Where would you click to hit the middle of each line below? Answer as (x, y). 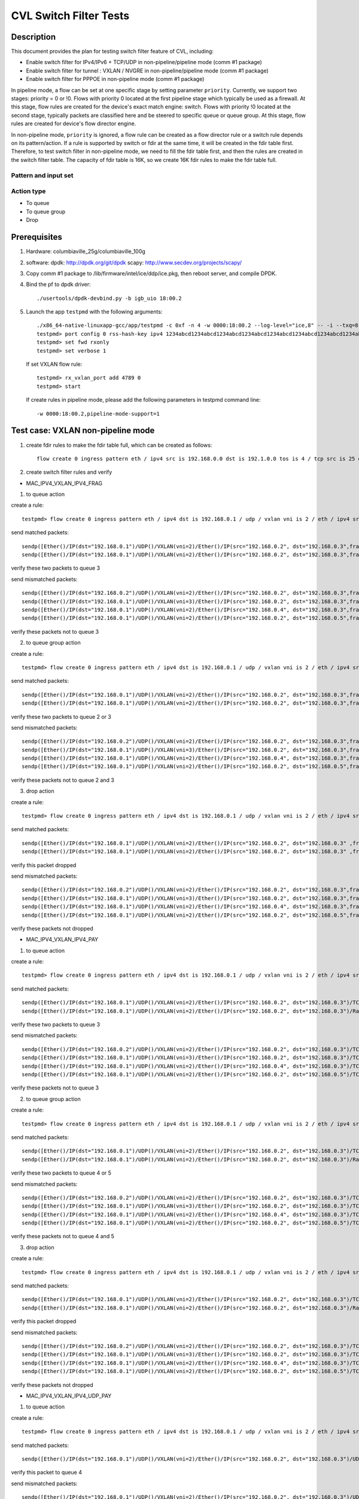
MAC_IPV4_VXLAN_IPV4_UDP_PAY (69, 1396)
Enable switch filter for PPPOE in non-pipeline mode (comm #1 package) (115, 79)
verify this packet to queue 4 (46, 1473)
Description (34, 37)
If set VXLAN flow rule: (54, 364)
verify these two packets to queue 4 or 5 (61, 1173)
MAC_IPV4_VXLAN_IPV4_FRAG (64, 483)
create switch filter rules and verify (69, 472)
